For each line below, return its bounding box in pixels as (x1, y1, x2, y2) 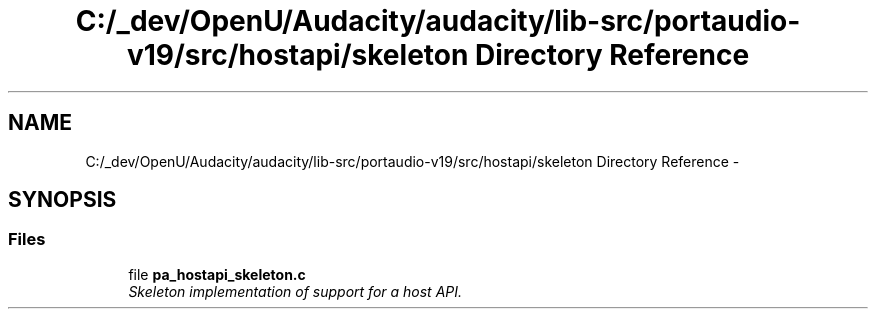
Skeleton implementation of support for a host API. (128, 282, 463, 300)
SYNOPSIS (8, 187, 117, 213)
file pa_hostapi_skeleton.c (128, 265, 306, 283)
